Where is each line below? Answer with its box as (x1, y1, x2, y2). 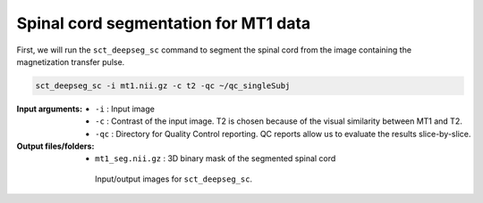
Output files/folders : (16, 141, 95, 151)
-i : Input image (95, 103, 156, 114)
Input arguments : (16, 103, 83, 114)
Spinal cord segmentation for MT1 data (16, 13, 311, 33)
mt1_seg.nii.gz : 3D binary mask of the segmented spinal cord (95, 153, 336, 164)
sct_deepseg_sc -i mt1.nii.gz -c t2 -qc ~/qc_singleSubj (35, 80, 291, 91)
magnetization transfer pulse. (16, 56, 125, 67)
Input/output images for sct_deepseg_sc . (95, 174, 253, 184)
